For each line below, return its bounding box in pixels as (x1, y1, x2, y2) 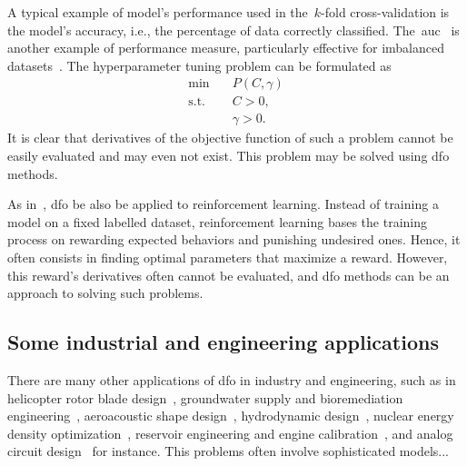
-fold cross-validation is (321, 3, 450, 21)
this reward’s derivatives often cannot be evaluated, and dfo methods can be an (7, 265, 450, 284)
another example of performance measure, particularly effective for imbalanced (7, 38, 445, 57)
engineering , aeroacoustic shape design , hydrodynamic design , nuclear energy (7, 406, 454, 425)
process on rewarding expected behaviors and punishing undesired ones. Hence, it (7, 230, 461, 249)
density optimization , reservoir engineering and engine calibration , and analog (7, 423, 453, 442)
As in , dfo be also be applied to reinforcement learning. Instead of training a (7, 194, 439, 213)
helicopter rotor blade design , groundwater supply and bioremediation (7, 388, 403, 407)
